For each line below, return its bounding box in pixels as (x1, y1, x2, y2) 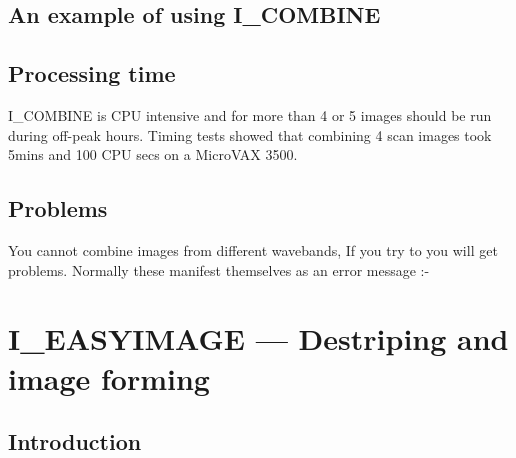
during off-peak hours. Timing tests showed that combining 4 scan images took (8, 124, 492, 145)
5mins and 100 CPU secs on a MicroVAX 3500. (8, 144, 298, 165)
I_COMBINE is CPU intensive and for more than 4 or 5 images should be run (8, 104, 492, 125)
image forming (8, 357, 210, 398)
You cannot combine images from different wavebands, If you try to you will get (8, 239, 498, 260)
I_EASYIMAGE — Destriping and (8, 318, 509, 359)
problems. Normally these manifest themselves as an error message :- (8, 259, 430, 280)
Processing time (8, 58, 176, 89)
